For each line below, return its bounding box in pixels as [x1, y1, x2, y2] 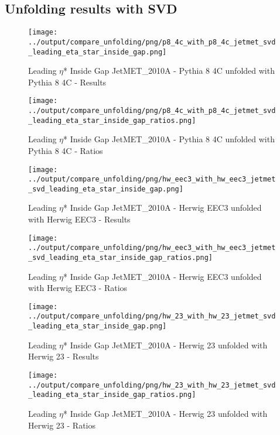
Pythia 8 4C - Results [28, 76, 107, 88]
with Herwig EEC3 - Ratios [28, 282, 128, 294]
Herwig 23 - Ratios [28, 419, 96, 431]
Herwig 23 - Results [28, 350, 99, 362]
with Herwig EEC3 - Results [28, 213, 131, 225]
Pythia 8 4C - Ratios [28, 144, 103, 156]
